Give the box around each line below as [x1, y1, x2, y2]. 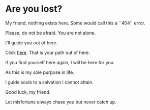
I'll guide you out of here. [5, 39, 58, 46]
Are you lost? [5, 3, 63, 15]
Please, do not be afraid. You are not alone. [5, 30, 96, 36]
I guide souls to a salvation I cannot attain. [5, 79, 94, 85]
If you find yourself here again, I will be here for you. [5, 59, 115, 65]
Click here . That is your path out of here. [5, 49, 90, 56]
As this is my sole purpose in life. [5, 69, 75, 75]
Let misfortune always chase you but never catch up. [5, 99, 116, 105]
